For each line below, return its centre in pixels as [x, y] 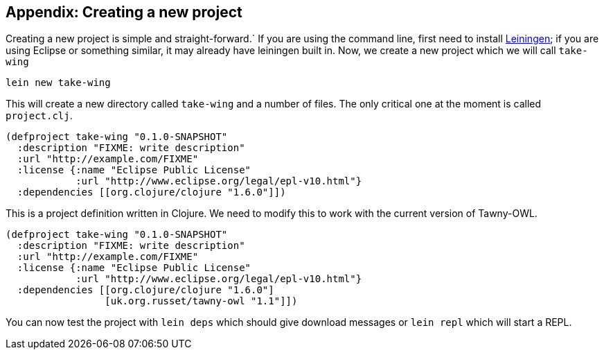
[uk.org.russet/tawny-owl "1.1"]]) [201, 301]
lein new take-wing [58, 83]
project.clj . [39, 116]
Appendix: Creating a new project [124, 12]
